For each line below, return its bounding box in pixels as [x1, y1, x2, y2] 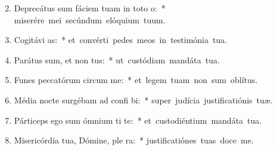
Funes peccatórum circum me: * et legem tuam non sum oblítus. [14, 74, 258, 86]
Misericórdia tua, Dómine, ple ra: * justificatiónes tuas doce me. [14, 134, 254, 146]
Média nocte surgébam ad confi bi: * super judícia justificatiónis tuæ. [14, 93, 273, 106]
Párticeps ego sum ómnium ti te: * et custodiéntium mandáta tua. [14, 114, 262, 126]
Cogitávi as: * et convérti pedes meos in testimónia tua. [14, 33, 228, 46]
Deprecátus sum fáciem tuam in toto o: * [14, 2, 166, 14]
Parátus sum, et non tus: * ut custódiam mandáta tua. [14, 53, 220, 66]
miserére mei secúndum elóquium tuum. [14, 13, 166, 26]
